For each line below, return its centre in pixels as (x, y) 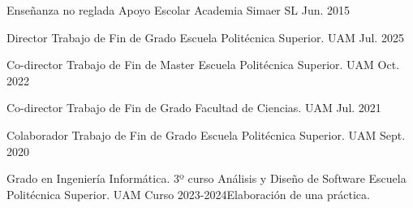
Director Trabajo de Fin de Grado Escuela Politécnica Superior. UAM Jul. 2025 (205, 37)
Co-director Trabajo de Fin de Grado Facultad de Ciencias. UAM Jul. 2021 (194, 108)
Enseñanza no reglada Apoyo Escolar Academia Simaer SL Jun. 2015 (179, 10)
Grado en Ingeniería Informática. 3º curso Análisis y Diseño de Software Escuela (206, 178)
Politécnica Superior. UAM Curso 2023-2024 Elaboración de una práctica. (188, 194)
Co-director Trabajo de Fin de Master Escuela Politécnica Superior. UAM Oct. (203, 65)
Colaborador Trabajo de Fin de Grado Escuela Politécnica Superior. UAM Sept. (206, 134)
